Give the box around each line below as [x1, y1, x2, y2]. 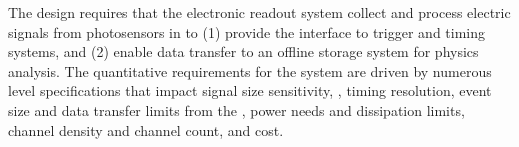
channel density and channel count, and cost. [8, 119, 284, 140]
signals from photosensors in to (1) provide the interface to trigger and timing [8, 21, 486, 42]
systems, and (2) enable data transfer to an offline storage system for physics [8, 41, 479, 62]
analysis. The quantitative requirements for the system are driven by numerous [8, 60, 492, 81]
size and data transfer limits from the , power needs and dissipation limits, [8, 99, 465, 120]
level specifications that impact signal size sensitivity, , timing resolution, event [8, 80, 492, 101]
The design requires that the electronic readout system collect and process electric [8, 2, 511, 22]
